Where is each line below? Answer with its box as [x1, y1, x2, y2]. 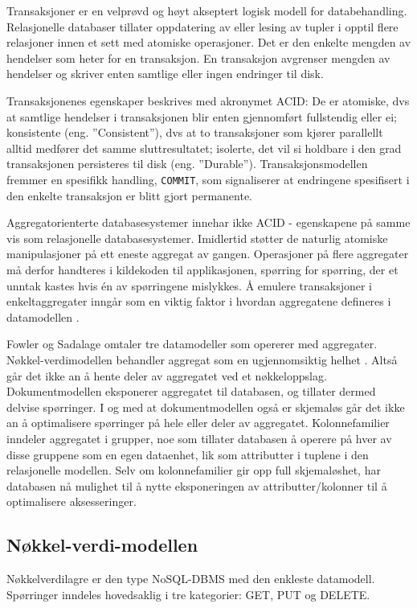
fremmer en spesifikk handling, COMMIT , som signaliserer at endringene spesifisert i [6, 170, 410, 187]
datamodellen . [6, 308, 80, 325]
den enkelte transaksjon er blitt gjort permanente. [6, 187, 252, 203]
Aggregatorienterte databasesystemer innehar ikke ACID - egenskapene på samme [6, 214, 411, 231]
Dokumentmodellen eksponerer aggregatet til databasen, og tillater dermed [6, 383, 376, 400]
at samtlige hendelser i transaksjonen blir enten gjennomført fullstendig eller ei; [6, 108, 397, 125]
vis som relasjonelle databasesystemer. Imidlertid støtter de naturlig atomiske [6, 229, 388, 246]
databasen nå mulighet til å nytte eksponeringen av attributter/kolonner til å [6, 477, 387, 494]
